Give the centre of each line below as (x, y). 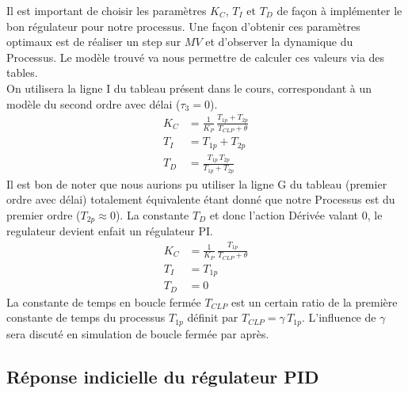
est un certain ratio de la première (315, 301)
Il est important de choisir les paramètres (107, 10)
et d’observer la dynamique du (279, 42)
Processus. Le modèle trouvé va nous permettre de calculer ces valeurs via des (196, 57)
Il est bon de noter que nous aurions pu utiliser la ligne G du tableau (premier (197, 183)
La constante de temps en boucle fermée (104, 301)
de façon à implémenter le (339, 10)
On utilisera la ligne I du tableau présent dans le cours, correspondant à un (189, 88)
